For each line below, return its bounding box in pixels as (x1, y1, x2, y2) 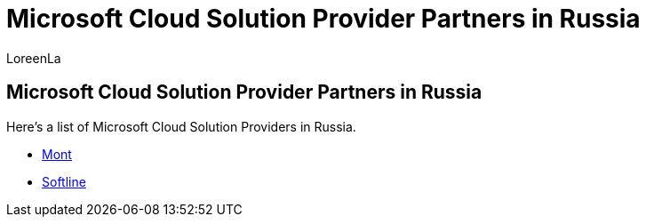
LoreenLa (6, 50, 61, 66)
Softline (42, 173, 86, 189)
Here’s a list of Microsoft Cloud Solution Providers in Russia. (6, 118, 356, 134)
